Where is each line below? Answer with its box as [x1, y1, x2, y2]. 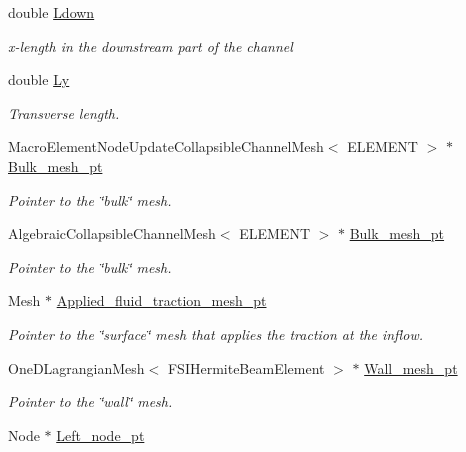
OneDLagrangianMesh [8, 357, 145, 378]
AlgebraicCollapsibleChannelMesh [8, 223, 216, 244]
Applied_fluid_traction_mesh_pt [56, 290, 267, 311]
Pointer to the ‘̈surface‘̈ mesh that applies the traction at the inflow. [8, 323, 424, 344]
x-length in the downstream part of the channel [8, 35, 293, 56]
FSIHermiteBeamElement [167, 357, 325, 378]
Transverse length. [8, 102, 120, 123]
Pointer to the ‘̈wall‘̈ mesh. [8, 391, 173, 412]
